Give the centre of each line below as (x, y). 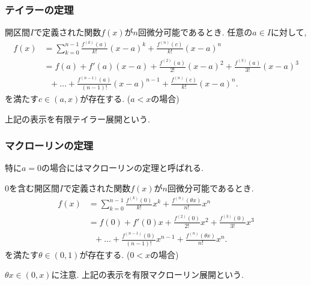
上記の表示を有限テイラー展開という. (77, 118)
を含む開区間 (34, 187)
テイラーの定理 (39, 9)
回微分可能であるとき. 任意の (195, 32)
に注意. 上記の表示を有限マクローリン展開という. (147, 274)
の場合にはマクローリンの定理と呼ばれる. (122, 168)
